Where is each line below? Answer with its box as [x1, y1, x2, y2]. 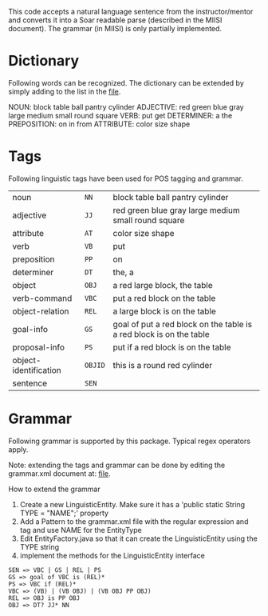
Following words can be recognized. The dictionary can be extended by [8, 78, 245, 87]
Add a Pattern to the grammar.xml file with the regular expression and [19, 516, 249, 526]
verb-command [12, 292, 73, 303]
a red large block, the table [112, 279, 213, 290]
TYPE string [19, 542, 60, 551]
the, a [112, 266, 134, 278]
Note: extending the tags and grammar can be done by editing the [8, 460, 226, 470]
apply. [8, 444, 29, 454]
